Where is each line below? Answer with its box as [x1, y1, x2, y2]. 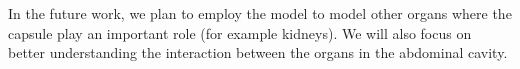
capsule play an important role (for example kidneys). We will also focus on [8, 22, 472, 43]
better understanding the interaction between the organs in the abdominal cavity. [8, 42, 508, 63]
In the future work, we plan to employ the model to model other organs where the [8, 3, 512, 23]
